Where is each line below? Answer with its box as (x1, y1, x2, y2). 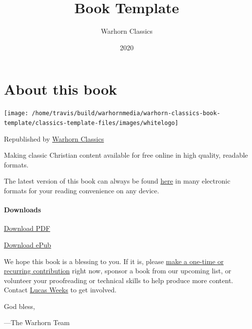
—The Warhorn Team (4, 317, 70, 328)
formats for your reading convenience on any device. (4, 185, 159, 195)
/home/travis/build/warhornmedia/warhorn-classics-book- (32, 110, 220, 117)
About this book (4, 79, 117, 99)
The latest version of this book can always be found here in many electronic (4, 176, 231, 186)
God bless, (4, 301, 35, 311)
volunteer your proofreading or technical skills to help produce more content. (4, 275, 233, 285)
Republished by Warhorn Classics (4, 133, 104, 144)
